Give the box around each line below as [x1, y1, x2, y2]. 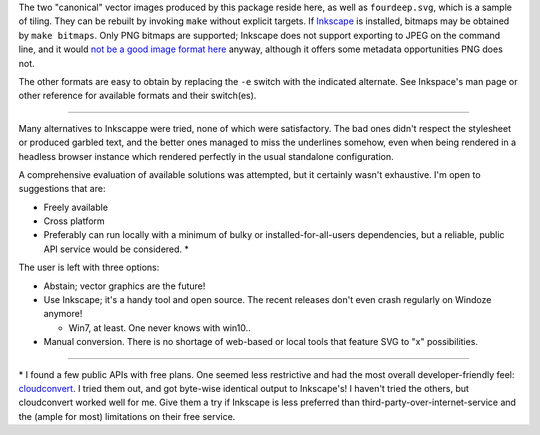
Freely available [43, 201, 109, 213]
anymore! [43, 308, 83, 320]
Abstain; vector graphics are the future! [43, 280, 206, 292]
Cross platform [43, 215, 105, 227]
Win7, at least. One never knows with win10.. [68, 321, 251, 334]
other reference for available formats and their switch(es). [18, 90, 257, 102]
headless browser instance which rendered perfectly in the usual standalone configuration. [18, 150, 394, 162]
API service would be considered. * [43, 243, 190, 255]
